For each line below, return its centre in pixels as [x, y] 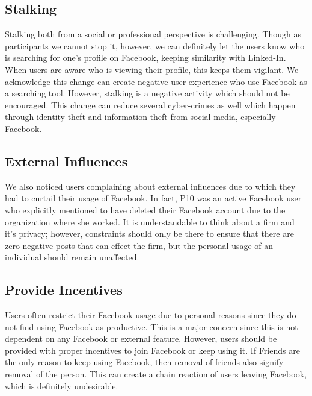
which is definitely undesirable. [62, 385]
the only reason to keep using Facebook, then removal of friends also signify [144, 362]
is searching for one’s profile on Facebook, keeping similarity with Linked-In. [145, 58]
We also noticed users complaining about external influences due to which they [150, 186]
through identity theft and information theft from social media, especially [140, 117]
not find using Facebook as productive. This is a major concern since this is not [151, 326]
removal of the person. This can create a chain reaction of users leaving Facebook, [156, 374]
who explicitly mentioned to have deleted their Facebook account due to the [145, 209]
